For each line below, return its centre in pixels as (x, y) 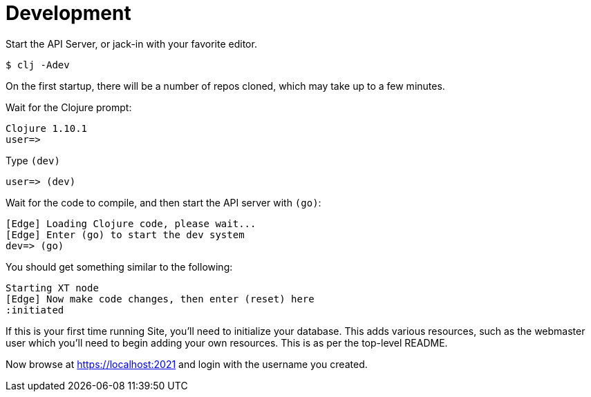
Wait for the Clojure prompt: (69, 107)
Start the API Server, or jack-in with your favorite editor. (131, 43)
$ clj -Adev (38, 65)
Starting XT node (52, 288)
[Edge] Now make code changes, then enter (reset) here (160, 299)
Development (68, 13)
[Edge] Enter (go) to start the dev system (125, 234)
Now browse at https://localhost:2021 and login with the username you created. (187, 364)
